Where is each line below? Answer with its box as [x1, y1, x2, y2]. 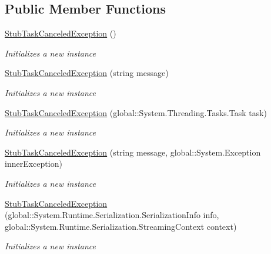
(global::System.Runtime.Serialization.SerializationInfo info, [5, 209, 219, 221]
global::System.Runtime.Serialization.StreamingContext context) [5, 220, 237, 232]
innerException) [5, 157, 62, 170]
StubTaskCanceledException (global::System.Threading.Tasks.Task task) [5, 106, 267, 118]
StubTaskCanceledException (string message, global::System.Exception [5, 146, 261, 158]
